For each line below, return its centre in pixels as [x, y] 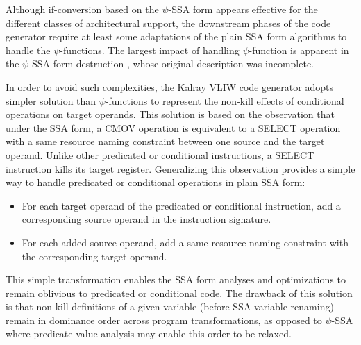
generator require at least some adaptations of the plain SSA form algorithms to [176, 36]
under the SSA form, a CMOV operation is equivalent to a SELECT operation [173, 127]
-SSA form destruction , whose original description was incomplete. [171, 64]
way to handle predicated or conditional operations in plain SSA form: [156, 182]
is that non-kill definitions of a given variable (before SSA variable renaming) [170, 306]
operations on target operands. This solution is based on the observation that [170, 114]
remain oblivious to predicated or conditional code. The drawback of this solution [179, 293]
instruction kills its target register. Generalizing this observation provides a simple [180, 168]
